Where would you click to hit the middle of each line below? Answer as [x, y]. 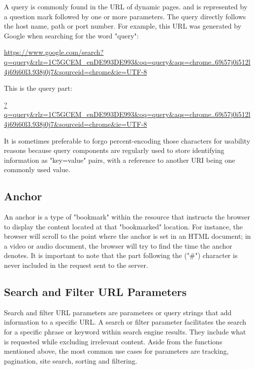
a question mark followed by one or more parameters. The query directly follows [125, 16]
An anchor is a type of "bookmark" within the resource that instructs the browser [127, 217]
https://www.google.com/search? [54, 52]
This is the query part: [38, 88]
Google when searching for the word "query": [71, 35]
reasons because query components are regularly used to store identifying [114, 150]
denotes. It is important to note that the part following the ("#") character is [121, 255]
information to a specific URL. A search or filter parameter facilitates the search [125, 322]
